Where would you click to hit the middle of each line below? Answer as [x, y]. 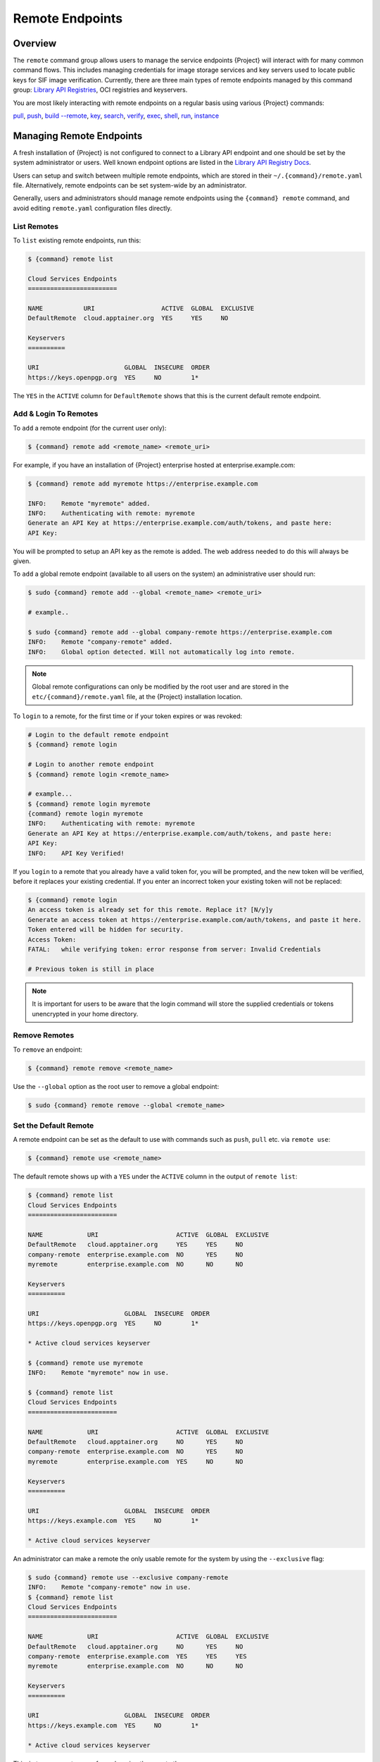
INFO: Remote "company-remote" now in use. [109, 1587]
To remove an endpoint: [48, 1049]
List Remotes [36, 226]
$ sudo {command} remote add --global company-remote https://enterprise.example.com [180, 632]
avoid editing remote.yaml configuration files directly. [93, 208]
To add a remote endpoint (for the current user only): [90, 428]
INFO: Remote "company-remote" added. [100, 642]
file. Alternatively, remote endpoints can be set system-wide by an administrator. [130, 185]
